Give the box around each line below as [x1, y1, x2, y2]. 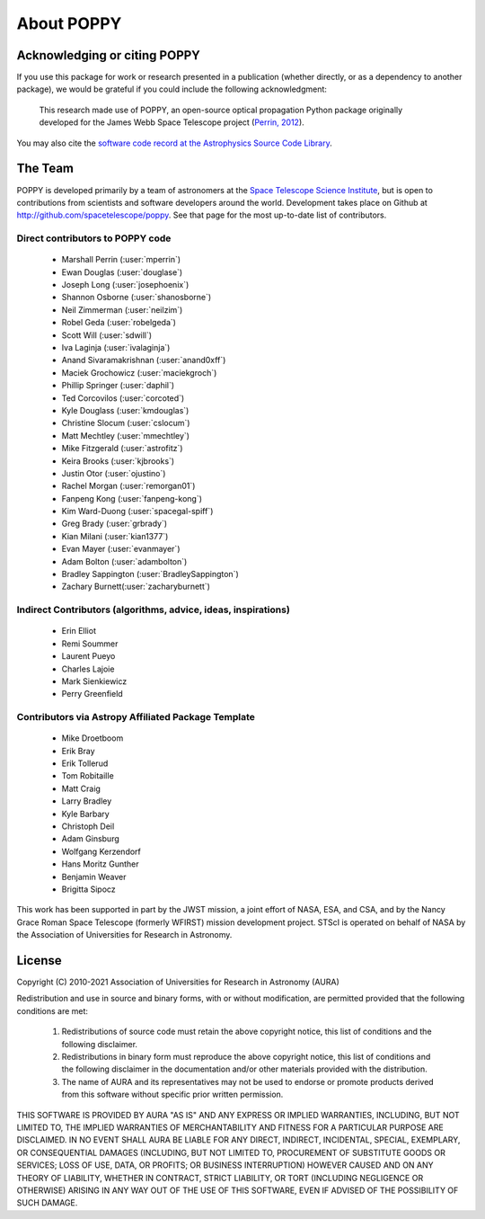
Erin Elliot [61, 626, 96, 636]
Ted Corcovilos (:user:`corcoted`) [61, 392, 185, 404]
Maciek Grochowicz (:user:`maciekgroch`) [61, 367, 217, 378]
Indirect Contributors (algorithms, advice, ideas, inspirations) [16, 603, 291, 616]
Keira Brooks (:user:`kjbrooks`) [61, 455, 175, 467]
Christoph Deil [61, 821, 115, 832]
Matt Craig [61, 783, 101, 794]
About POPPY [16, 13, 122, 33]
